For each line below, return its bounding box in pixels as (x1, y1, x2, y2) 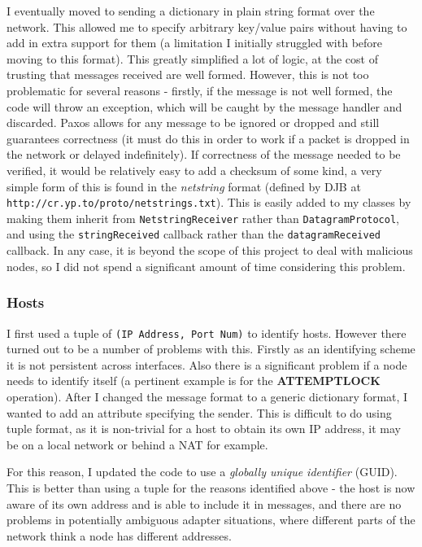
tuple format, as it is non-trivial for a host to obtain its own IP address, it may (7, 420, 401, 437)
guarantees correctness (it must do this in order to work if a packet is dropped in (7, 129, 410, 147)
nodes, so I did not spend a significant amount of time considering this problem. (7, 257, 406, 274)
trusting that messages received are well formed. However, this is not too (7, 66, 369, 83)
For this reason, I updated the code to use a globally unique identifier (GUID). (7, 463, 398, 480)
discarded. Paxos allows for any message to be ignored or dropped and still (7, 114, 380, 131)
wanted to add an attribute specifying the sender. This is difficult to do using (7, 404, 392, 421)
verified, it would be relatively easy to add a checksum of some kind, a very (7, 161, 382, 178)
